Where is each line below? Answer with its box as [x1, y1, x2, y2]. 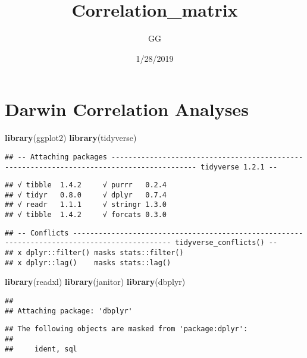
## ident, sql [5, 344, 77, 353]
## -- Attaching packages [5, 152, 107, 161]
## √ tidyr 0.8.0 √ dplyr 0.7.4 [5, 190, 167, 199]
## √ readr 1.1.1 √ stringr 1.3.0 [5, 200, 167, 209]
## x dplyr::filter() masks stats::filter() [5, 249, 184, 257]
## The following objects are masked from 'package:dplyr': [5, 325, 248, 334]
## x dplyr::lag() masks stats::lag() [5, 258, 171, 267]
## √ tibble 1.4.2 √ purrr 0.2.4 [5, 181, 167, 190]
